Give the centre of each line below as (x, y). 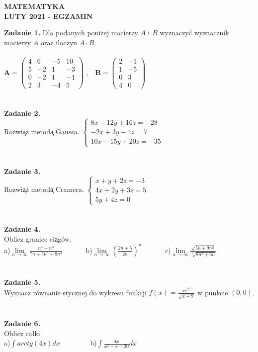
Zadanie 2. (22, 113)
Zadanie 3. (22, 171)
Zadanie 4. (22, 229)
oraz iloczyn (59, 42)
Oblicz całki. (23, 333)
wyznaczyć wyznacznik (194, 33)
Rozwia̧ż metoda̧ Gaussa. (42, 132)
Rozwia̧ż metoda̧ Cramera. (44, 189)
